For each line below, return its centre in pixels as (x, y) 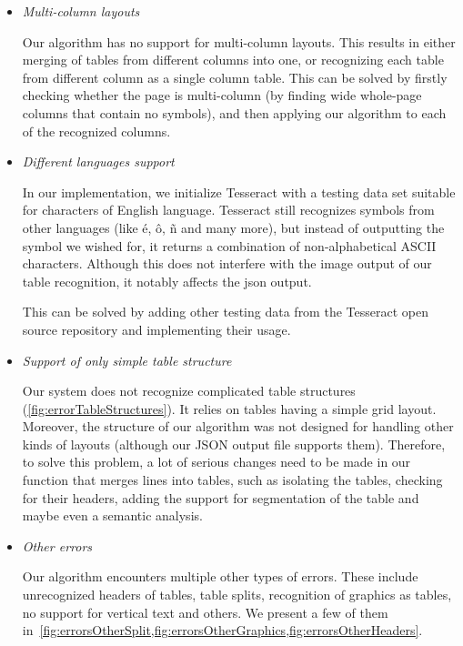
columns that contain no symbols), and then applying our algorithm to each (234, 112)
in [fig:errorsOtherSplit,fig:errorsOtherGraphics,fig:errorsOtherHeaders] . (222, 630)
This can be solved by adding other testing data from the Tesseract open (225, 312)
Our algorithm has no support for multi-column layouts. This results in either (239, 41)
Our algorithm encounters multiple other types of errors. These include (220, 576)
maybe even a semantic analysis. (112, 515)
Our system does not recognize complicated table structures (189, 391)
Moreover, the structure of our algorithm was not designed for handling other (238, 426)
